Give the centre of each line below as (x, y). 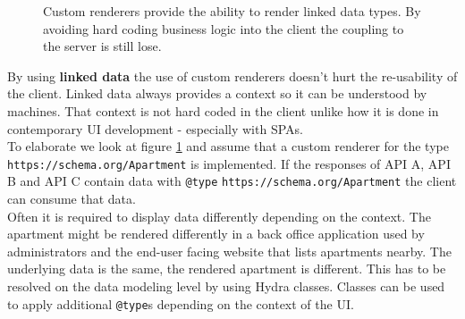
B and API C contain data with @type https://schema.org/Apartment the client (232, 181)
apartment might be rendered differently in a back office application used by (216, 234)
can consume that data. (72, 199)
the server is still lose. (102, 46)
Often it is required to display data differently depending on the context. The (219, 216)
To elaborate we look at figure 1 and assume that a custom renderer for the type (228, 146)
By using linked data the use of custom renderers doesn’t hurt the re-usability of (232, 76)
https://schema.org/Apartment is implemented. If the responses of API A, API (229, 163)
